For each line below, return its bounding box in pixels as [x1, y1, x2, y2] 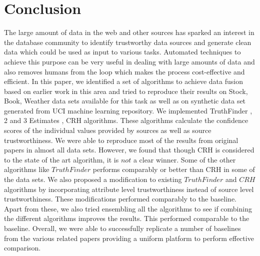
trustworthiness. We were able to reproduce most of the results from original [4, 134, 238, 145]
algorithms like [4, 164, 49, 174]
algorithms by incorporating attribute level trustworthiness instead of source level [4, 183, 254, 194]
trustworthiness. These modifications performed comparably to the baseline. [4, 193, 236, 204]
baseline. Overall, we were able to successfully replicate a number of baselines [4, 223, 241, 233]
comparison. [4, 242, 41, 253]
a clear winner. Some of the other [133, 154, 236, 164]
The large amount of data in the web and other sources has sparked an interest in [4, 27, 254, 37]
